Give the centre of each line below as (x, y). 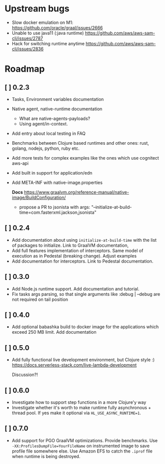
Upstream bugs (37, 9)
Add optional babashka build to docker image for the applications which (85, 327)
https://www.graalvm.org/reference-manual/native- (77, 192)
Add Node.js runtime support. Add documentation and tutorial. (76, 288)
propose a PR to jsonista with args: (55, 207)
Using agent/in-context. (43, 124)
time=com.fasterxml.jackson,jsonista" (58, 212)
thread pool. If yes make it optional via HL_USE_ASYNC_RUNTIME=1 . (76, 413)
